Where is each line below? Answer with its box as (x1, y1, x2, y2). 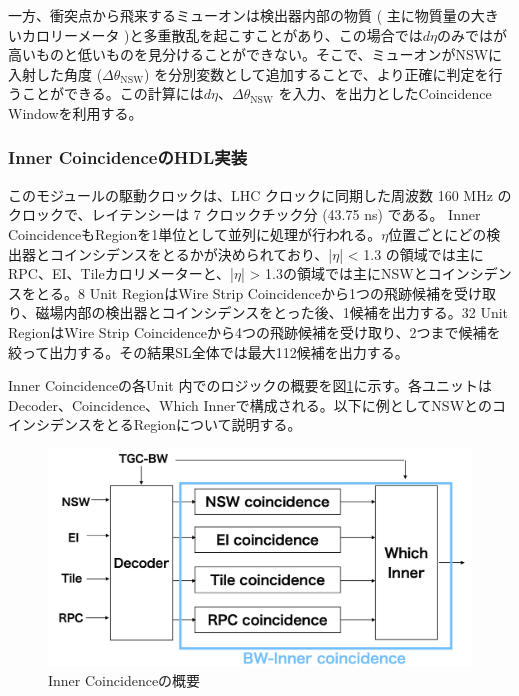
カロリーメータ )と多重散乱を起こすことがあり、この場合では (21, 24, 423, 45)
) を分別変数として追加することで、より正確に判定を (144, 63, 489, 84)
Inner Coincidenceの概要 (48, 669, 201, 690)
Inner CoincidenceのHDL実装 (8, 145, 247, 170)
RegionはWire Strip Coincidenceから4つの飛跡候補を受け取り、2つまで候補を (8, 321, 501, 342)
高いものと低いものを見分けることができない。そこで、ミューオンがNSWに (8, 44, 503, 65)
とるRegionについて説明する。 (105, 414, 302, 435)
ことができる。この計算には (21, 83, 204, 104)
